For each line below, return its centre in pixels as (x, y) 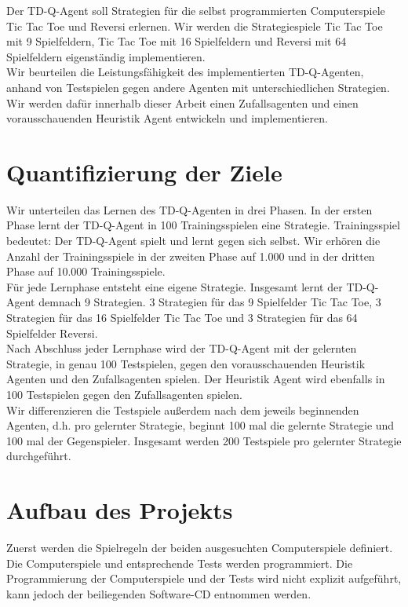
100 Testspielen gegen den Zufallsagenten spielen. (124, 394)
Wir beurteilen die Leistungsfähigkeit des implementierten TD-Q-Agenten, (185, 72)
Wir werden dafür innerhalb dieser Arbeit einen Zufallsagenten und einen (182, 102)
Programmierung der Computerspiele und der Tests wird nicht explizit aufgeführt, (204, 578)
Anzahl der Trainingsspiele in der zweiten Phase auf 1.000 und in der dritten (191, 256)
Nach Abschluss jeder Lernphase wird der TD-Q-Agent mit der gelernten (182, 348)
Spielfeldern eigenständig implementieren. (106, 56)
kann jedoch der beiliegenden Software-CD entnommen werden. (159, 593)
